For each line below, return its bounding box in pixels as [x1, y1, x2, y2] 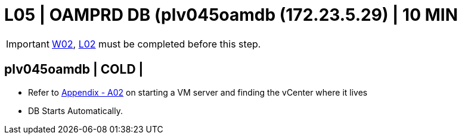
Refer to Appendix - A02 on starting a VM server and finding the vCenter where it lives [28, 87, 368, 97]
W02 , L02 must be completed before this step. [51, 37, 261, 50]
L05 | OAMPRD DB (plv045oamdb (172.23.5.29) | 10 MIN [4, 5, 458, 25]
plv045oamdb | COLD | [4, 62, 144, 77]
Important [6, 37, 49, 50]
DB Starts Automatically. [28, 105, 123, 116]
